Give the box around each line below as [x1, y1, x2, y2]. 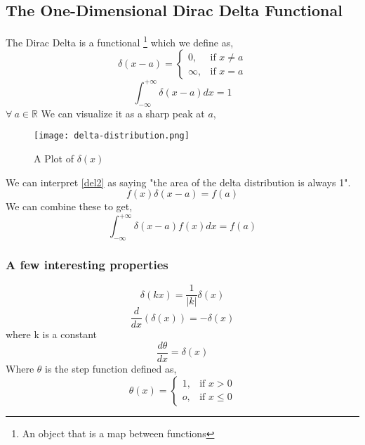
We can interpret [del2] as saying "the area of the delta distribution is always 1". [6, 174, 351, 189]
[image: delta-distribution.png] [34, 131, 190, 141]
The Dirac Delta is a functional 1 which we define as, [6, 33, 234, 49]
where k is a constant [6, 327, 98, 342]
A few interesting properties [6, 256, 168, 273]
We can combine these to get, [6, 199, 133, 214]
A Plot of [34, 151, 74, 165]
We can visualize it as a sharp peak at [41, 105, 205, 120]
